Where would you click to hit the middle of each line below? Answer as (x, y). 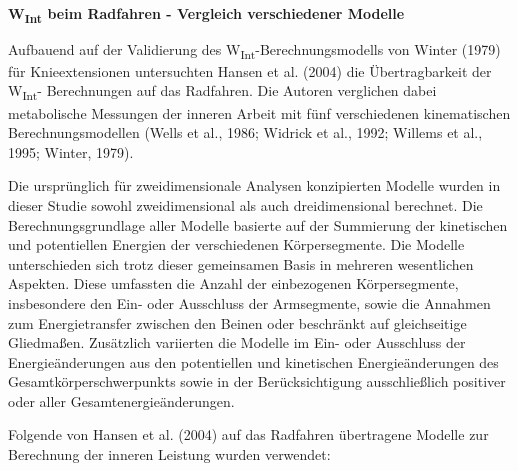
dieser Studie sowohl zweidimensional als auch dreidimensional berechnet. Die (245, 204)
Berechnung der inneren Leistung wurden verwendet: (169, 454)
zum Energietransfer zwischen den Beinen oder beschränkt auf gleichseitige (237, 322)
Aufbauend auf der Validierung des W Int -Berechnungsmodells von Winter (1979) (254, 50)
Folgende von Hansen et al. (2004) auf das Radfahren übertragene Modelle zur (248, 434)
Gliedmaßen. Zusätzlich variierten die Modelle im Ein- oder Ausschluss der (237, 342)
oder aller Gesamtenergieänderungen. (121, 400)
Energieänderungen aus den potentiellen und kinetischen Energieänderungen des (253, 361)
